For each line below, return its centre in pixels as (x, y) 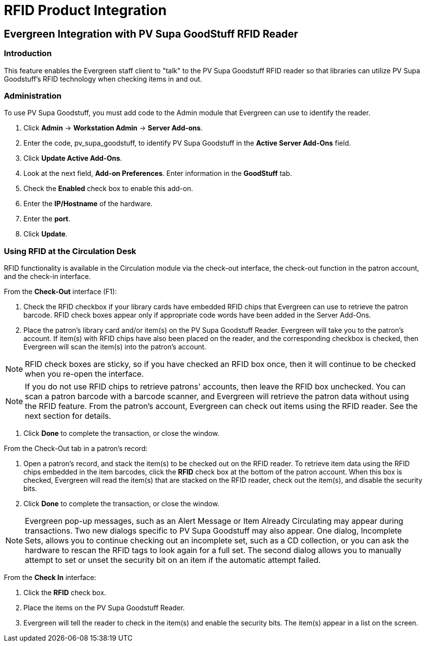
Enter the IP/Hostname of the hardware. (88, 204)
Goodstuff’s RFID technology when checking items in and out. (103, 79)
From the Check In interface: (50, 578)
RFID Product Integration (85, 10)
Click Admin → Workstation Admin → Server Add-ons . (113, 128)
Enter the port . (47, 219)
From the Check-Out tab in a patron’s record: (76, 449)
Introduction (28, 54)
